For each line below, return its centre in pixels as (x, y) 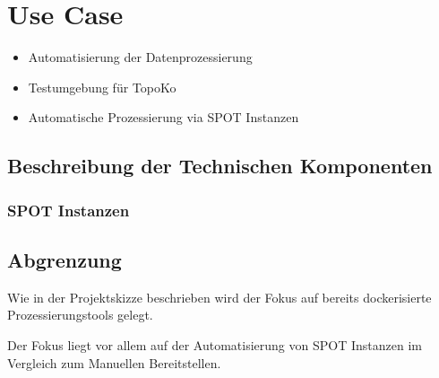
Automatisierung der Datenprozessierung (140, 57)
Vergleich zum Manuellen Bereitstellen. (114, 362)
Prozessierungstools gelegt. (80, 315)
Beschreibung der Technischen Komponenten (220, 166)
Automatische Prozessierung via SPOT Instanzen (164, 117)
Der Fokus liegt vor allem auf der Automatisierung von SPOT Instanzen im (215, 344)
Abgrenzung (65, 259)
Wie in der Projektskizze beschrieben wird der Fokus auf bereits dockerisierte (219, 297)
